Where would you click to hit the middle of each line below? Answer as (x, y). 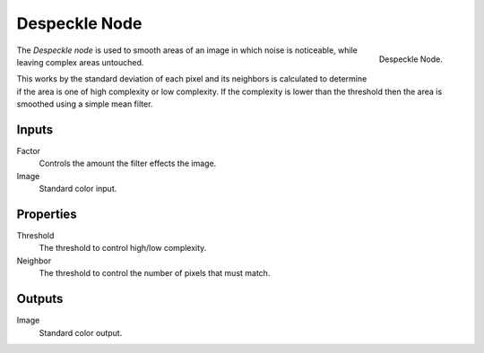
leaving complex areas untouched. (80, 62)
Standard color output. (81, 332)
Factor (28, 151)
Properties (47, 214)
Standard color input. (78, 189)
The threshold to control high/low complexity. (123, 248)
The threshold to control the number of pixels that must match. (155, 273)
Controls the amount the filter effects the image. (128, 164)
